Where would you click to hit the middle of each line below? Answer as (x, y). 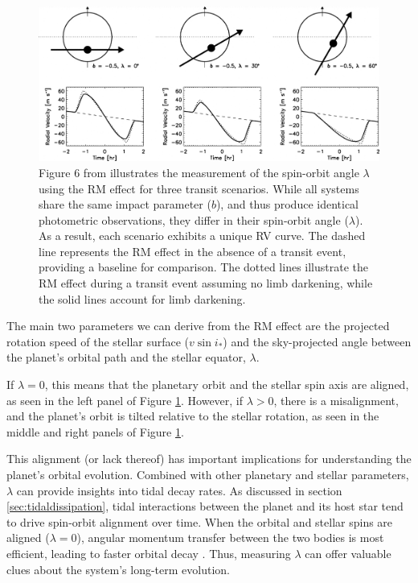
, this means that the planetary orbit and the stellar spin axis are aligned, (227, 385)
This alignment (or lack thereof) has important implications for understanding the (209, 459)
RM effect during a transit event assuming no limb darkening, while (206, 283)
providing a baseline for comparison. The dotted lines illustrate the (203, 267)
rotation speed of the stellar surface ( (98, 341)
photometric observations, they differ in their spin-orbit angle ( (194, 219)
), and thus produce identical (287, 204)
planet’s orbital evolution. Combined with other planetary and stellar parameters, (208, 474)
